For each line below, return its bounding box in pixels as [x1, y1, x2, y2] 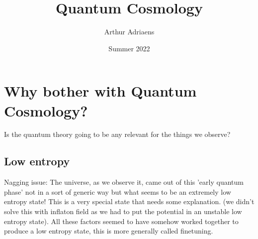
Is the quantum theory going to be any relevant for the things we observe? [4, 129, 231, 139]
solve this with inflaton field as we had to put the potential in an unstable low [4, 206, 242, 217]
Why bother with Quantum [4, 81, 197, 101]
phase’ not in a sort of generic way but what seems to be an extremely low [4, 186, 231, 197]
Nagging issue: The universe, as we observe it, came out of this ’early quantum [4, 177, 244, 187]
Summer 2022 [108, 43, 150, 53]
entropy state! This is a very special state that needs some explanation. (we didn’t [4, 196, 255, 207]
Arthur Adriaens [104, 26, 155, 37]
